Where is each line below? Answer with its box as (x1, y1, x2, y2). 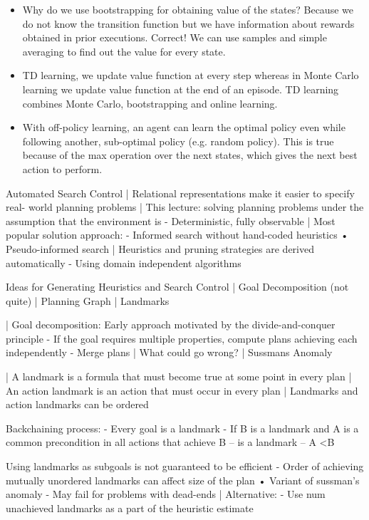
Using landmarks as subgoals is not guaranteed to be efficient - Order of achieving (6, 459, 364, 474)
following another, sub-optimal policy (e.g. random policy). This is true (22, 133, 334, 148)
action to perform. (22, 161, 103, 176)
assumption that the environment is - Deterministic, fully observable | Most (6, 213, 336, 228)
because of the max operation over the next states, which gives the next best (22, 147, 358, 162)
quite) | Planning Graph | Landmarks (6, 293, 170, 308)
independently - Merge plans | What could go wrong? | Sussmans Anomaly (6, 345, 333, 360)
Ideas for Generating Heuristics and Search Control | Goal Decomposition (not (6, 279, 349, 294)
